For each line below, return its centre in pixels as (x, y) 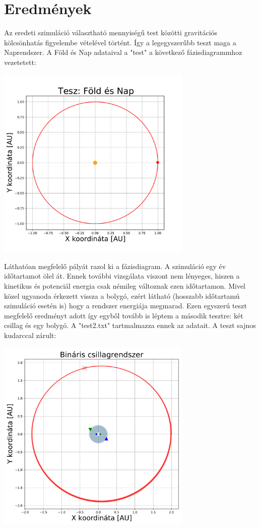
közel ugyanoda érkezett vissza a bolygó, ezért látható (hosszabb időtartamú (122, 295)
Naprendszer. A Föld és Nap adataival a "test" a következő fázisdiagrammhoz (123, 52)
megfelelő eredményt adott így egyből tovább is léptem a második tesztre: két (124, 315)
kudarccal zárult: (30, 335)
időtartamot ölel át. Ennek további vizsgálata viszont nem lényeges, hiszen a (122, 276)
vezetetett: (20, 62)
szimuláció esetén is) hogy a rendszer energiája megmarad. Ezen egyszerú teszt (125, 306)
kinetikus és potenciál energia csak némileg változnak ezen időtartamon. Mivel (125, 286)
